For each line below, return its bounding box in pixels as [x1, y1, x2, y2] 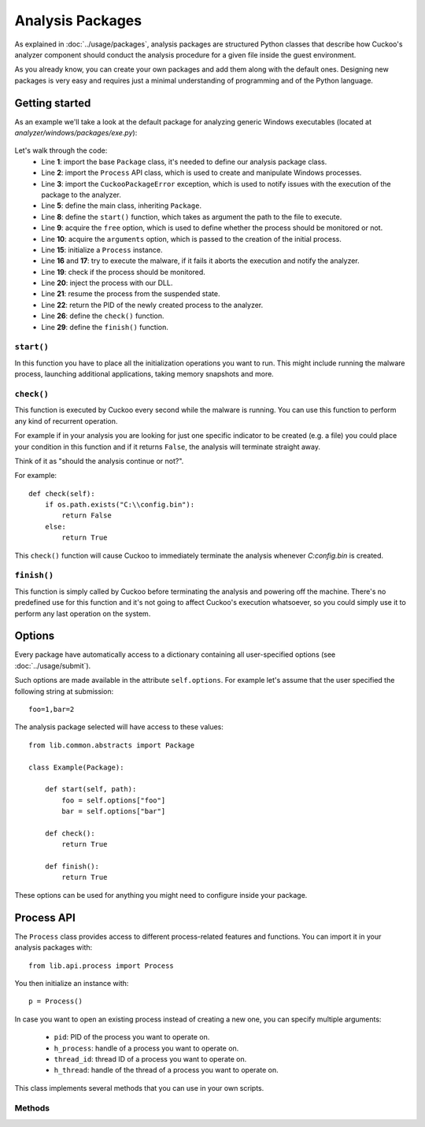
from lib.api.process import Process [28, 961, 175, 970]
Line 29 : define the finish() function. [41, 322, 168, 332]
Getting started [14, 96, 91, 109]
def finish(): [44, 862, 100, 871]
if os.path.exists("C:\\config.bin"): [44, 500, 195, 510]
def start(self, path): [44, 784, 137, 794]
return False [61, 511, 112, 520]
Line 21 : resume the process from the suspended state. [41, 289, 220, 298]
